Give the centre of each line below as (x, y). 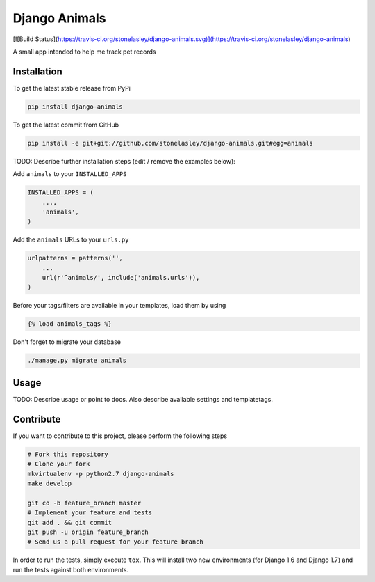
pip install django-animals (75, 107)
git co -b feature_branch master (84, 503)
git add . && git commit (70, 522)
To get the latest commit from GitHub (66, 125)
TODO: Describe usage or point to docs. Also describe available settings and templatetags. (143, 399)
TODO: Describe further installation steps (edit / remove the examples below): (124, 161)
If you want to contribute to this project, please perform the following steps (120, 436)
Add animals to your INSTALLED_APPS (70, 174)
